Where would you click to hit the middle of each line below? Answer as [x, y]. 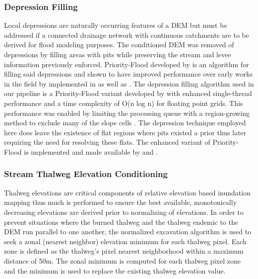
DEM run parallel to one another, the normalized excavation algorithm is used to [128, 232]
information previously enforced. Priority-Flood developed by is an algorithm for [127, 64]
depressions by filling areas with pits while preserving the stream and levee [118, 54]
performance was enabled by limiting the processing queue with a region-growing [127, 113]
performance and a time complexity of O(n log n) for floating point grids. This [124, 103]
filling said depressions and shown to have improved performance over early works [129, 74]
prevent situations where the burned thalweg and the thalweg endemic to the [121, 222]
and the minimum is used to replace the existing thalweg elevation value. [115, 270]
